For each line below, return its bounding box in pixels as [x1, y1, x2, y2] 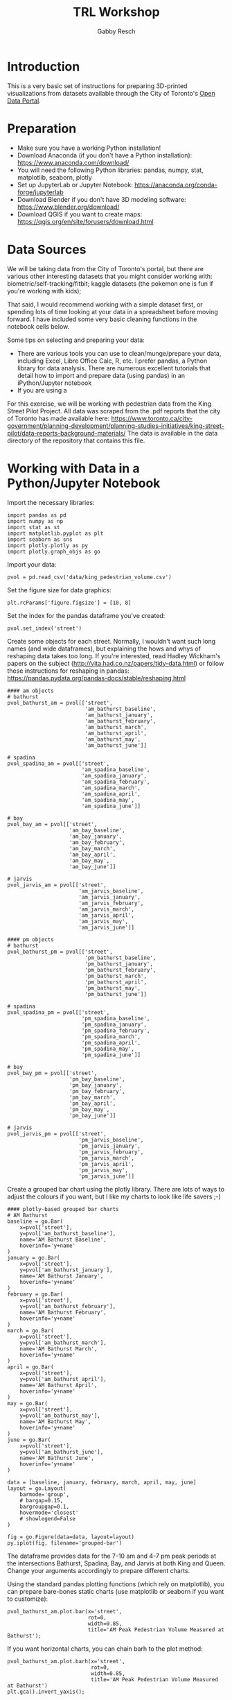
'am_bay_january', [69, 833, 123, 840]
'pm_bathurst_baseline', [84, 954, 157, 961]
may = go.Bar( [7, 1400, 48, 1407]
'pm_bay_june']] [69, 1112, 116, 1119]
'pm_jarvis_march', [78, 1154, 135, 1162]
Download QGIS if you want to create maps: [17, 209, 143, 218]
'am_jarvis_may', [78, 918, 129, 925]
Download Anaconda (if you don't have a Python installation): [17, 151, 193, 160]
